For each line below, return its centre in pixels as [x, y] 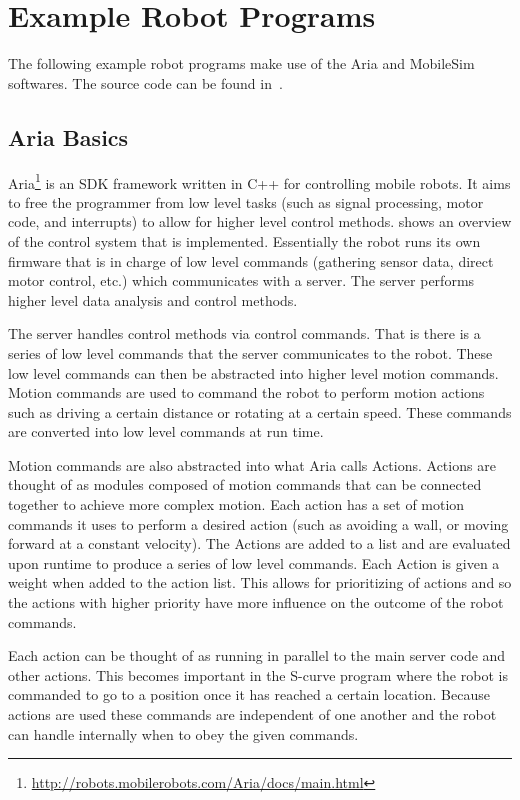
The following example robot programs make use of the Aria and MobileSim [241, 63]
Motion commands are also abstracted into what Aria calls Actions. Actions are [252, 464]
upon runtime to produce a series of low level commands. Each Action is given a [254, 562]
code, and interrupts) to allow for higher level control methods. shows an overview [260, 221]
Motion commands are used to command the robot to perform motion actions [246, 392]
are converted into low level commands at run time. [166, 431]
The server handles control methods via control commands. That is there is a [244, 333]
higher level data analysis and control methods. [153, 299]
